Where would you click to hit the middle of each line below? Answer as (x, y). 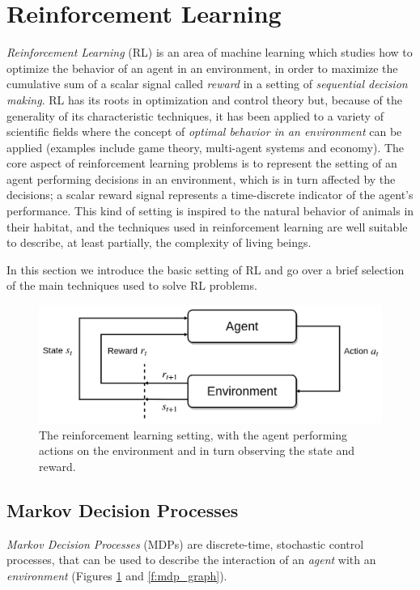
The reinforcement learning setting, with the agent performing (193, 434)
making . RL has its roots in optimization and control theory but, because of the (204, 99)
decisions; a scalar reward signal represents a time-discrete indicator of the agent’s (210, 195)
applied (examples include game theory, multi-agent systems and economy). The (206, 147)
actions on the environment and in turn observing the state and (197, 450)
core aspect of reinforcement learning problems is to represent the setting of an (202, 163)
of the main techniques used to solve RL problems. (132, 285)
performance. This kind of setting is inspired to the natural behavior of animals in (210, 211)
